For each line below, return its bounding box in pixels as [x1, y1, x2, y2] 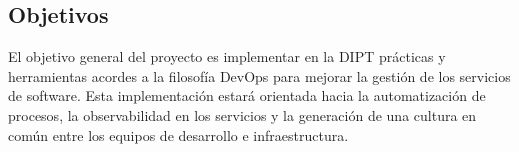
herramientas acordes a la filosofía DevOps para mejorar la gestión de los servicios [8, 65, 511, 86]
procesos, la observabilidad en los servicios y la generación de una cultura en [8, 104, 477, 125]
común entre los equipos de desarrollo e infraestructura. [8, 124, 349, 145]
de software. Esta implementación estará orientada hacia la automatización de [8, 85, 486, 106]
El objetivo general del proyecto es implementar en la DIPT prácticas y [8, 46, 446, 67]
